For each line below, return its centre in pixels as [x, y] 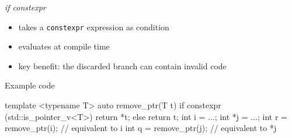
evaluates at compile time [64, 46]
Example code [30, 85]
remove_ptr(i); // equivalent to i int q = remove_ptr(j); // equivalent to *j [141, 128]
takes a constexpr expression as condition [94, 26]
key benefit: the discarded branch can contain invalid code [122, 66]
